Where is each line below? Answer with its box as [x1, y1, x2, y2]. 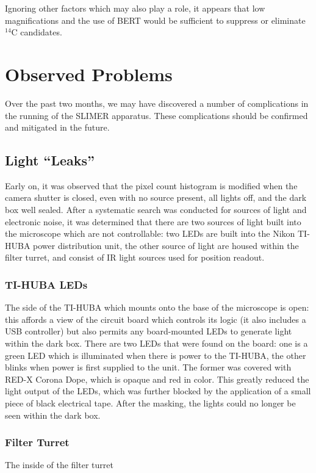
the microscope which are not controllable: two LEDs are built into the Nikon [5, 227, 295, 240]
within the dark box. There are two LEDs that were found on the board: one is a [5, 337, 308, 350]
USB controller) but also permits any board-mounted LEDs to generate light [5, 325, 292, 338]
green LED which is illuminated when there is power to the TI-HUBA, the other [5, 348, 306, 361]
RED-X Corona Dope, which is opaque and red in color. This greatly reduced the [5, 372, 309, 385]
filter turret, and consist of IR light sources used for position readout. [5, 251, 265, 264]
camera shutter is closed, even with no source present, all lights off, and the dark [5, 191, 307, 204]
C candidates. [11, 26, 62, 38]
